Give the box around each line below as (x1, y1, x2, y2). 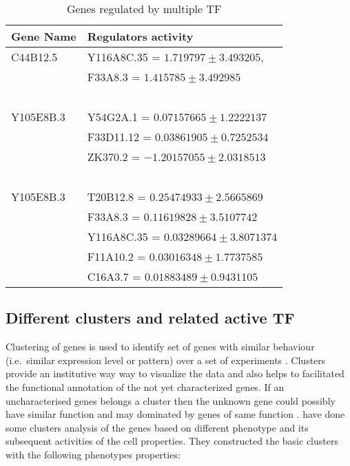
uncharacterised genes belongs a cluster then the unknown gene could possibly (6, 393, 336, 407)
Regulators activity (87, 28, 194, 44)
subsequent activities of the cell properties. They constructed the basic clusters (6, 434, 338, 448)
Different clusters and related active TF (6, 307, 295, 328)
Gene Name (11, 28, 76, 44)
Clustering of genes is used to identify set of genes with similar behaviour (6, 339, 315, 354)
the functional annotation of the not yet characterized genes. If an (6, 379, 285, 394)
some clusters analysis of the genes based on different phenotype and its (6, 420, 309, 434)
